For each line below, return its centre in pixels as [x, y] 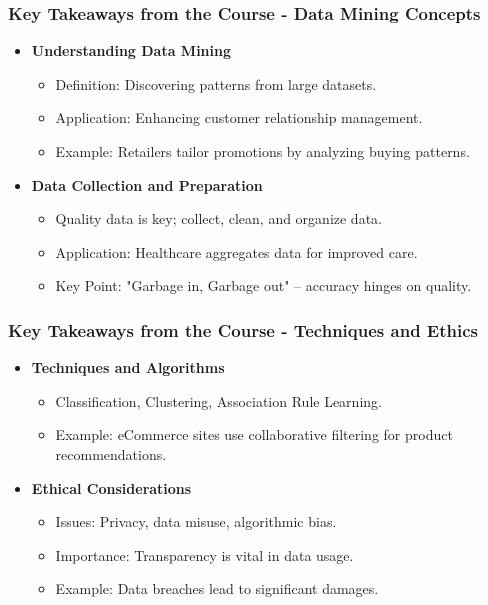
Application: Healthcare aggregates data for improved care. [236, 251]
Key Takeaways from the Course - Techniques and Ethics [243, 329]
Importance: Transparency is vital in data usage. [204, 554]
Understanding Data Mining [131, 50]
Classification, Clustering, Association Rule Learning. [218, 400]
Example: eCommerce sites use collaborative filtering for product [254, 434]
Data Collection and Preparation [147, 184]
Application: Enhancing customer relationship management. [239, 117]
